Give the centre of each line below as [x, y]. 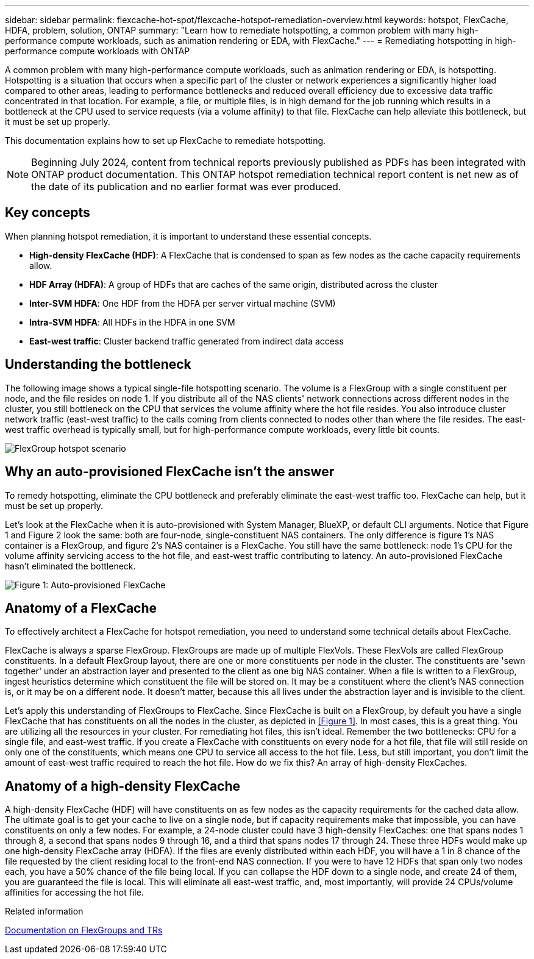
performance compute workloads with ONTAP [98, 51]
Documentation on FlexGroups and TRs [84, 930]
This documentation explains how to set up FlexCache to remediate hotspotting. [166, 141]
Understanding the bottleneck [98, 365]
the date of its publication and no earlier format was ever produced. [186, 187]
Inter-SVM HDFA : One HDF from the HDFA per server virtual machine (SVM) [183, 303]
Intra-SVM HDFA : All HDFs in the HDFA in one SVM [132, 322]
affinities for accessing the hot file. [74, 893]
